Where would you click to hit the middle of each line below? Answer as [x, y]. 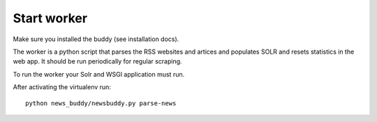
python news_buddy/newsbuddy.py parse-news [101, 103]
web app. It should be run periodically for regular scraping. [97, 61]
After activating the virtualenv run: [62, 87]
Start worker [50, 18]
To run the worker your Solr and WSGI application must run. [99, 74]
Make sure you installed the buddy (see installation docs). [96, 39]
